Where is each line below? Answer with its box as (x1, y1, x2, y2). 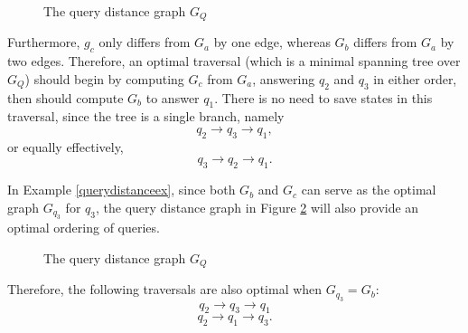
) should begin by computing (24, 69, 184, 88)
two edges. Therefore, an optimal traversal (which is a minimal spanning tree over (7, 52, 461, 71)
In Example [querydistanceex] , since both (7, 180, 236, 199)
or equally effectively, (7, 137, 124, 156)
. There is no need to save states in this (214, 88, 433, 107)
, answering (252, 69, 315, 88)
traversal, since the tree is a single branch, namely (7, 107, 285, 126)
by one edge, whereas (213, 33, 331, 52)
